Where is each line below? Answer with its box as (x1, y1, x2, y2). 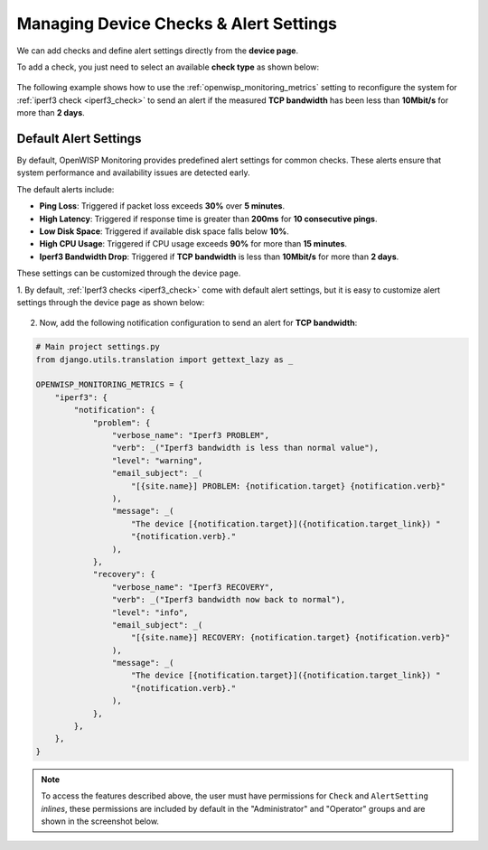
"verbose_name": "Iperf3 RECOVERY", (111, 582, 275, 592)
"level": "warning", (111, 455, 203, 465)
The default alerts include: (16, 183, 115, 194)
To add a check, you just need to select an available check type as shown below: (16, 61, 320, 72)
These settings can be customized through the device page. (16, 267, 241, 279)
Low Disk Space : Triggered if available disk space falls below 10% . (39, 226, 289, 237)
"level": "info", (111, 607, 189, 618)
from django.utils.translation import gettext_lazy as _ (35, 354, 294, 365)
